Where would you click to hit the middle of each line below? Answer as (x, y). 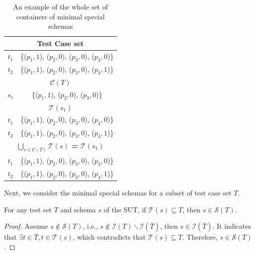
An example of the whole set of (60, 6)
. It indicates (232, 226)
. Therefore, (200, 237)
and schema (78, 209)
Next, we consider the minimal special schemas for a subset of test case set (118, 192)
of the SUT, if (125, 209)
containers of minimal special (60, 16)
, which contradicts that (109, 237)
